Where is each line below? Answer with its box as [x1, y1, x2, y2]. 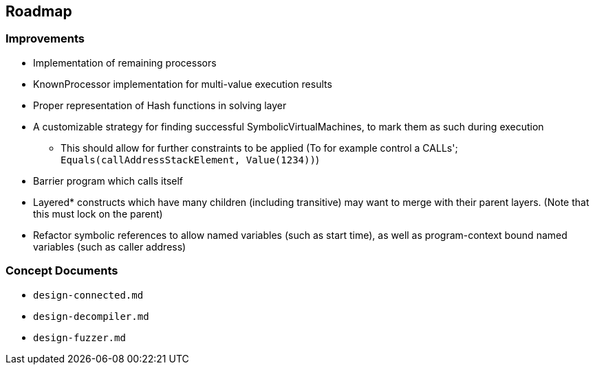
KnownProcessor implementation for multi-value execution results [33, 78, 332, 90]
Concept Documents [6, 264, 118, 278]
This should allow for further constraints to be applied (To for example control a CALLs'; [61, 141, 458, 154]
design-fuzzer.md [33, 332, 126, 343]
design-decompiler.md [33, 310, 149, 322]
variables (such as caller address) [33, 240, 186, 253]
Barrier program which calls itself [33, 174, 184, 187]
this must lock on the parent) [33, 207, 163, 220]
